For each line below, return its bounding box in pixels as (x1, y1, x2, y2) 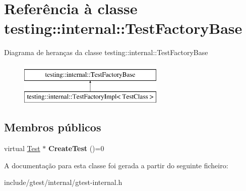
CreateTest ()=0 (48, 143, 104, 154)
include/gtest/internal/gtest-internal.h (4, 177, 122, 187)
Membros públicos (4, 119, 101, 135)
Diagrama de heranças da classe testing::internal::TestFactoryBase (4, 47, 208, 58)
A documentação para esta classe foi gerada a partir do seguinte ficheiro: (4, 160, 228, 170)
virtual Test (4, 143, 40, 154)
